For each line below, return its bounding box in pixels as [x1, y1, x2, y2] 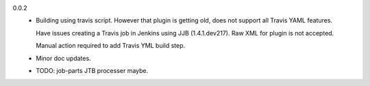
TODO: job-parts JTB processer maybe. [36, 66, 149, 74]
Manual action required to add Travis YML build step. [36, 42, 186, 50]
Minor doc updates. [36, 54, 92, 62]
